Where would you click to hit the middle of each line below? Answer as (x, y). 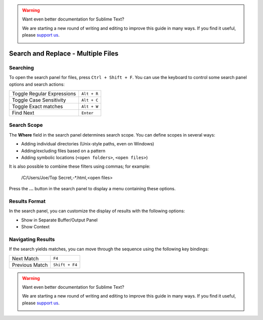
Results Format (27, 201)
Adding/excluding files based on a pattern (63, 151)
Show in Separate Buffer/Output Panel (59, 220)
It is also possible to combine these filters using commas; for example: (80, 166)
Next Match (25, 259)
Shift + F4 (65, 265)
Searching (21, 67)
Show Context (35, 227)
